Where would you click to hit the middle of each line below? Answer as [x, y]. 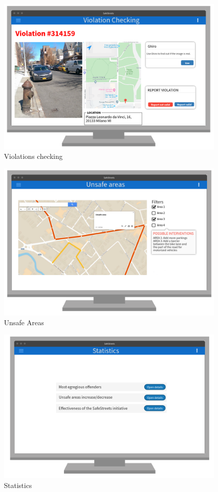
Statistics [18, 485]
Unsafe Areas [24, 322]
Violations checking [33, 156]
